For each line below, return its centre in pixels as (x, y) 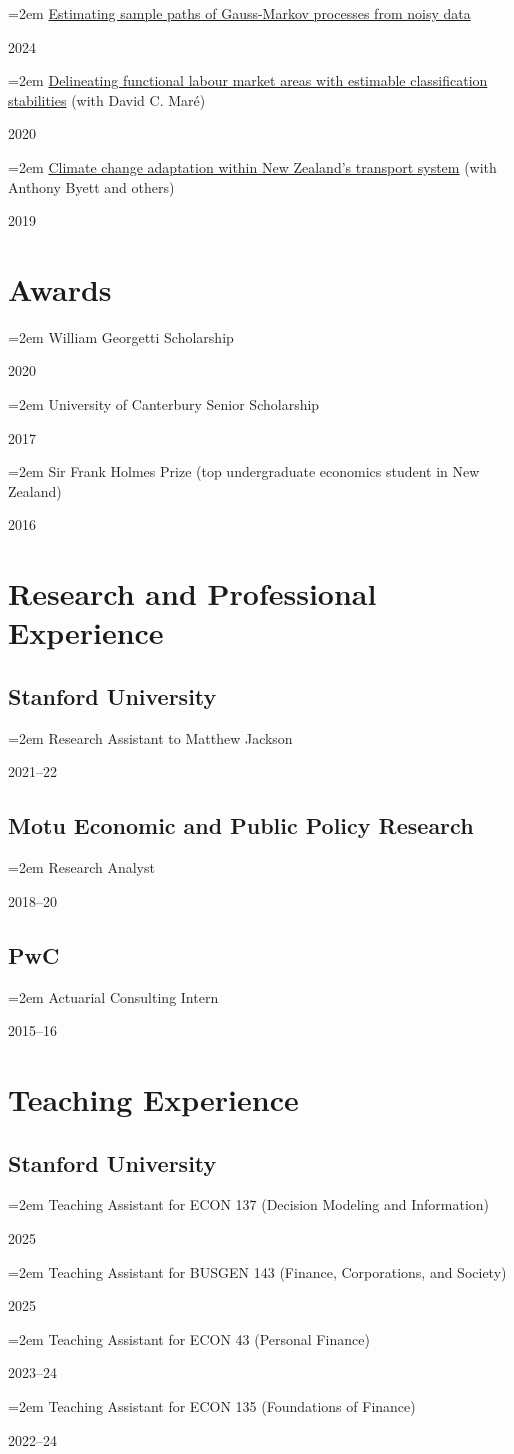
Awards (60, 288)
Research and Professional (192, 593)
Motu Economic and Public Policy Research (241, 825)
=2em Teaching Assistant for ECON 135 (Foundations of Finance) (212, 1405)
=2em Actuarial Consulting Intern (113, 996)
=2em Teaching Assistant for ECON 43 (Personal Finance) (189, 1338)
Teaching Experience (153, 1098)
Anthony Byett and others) (91, 186)
